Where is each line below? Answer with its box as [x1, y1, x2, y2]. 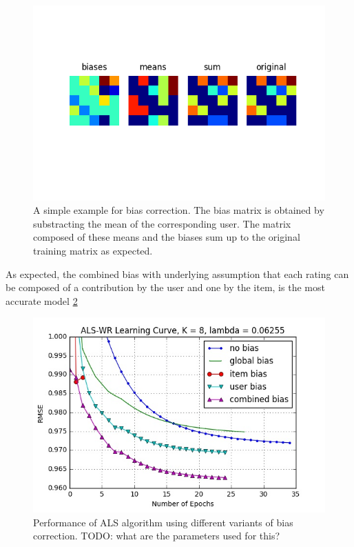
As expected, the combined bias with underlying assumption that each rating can [6, 266, 349, 281]
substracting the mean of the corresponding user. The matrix [33, 216, 291, 230]
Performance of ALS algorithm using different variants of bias [33, 515, 293, 529]
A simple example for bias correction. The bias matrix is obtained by [33, 203, 324, 217]
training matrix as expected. [33, 243, 153, 258]
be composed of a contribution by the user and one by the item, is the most [6, 280, 325, 295]
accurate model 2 [6, 293, 78, 308]
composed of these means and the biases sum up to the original [33, 230, 300, 244]
